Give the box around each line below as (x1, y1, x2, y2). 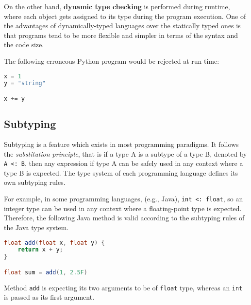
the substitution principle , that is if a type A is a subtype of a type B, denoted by (4, 148, 247, 159)
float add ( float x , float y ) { (4, 239, 105, 246)
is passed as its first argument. (4, 292, 95, 302)
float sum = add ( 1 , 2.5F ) (4, 269, 87, 276)
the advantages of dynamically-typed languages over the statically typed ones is (4, 20, 241, 31)
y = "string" (4, 80, 46, 87)
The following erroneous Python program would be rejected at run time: (4, 55, 219, 66)
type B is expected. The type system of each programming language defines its (4, 167, 238, 178)
